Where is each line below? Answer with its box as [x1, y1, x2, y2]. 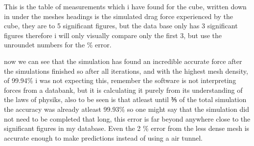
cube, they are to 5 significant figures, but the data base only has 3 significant [4, 21, 238, 31]
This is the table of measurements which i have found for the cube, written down [4, 1, 247, 11]
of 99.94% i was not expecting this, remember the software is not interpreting [4, 75, 236, 85]
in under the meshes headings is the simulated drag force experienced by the [4, 11, 233, 21]
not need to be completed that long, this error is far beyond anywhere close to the [4, 113, 251, 124]
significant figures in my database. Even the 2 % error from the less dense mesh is [4, 123, 250, 133]
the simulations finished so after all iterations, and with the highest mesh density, [4, 65, 248, 76]
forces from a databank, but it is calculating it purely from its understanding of [4, 84, 243, 95]
